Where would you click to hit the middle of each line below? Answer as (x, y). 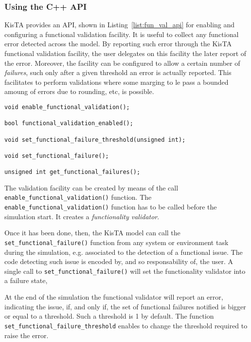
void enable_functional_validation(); (67, 107)
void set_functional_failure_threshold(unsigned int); (95, 140)
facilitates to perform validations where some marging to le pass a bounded (117, 82)
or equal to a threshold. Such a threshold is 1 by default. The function (109, 316)
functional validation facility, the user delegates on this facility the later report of (125, 53)
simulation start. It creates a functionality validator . (82, 216)
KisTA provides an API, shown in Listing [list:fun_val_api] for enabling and (120, 25)
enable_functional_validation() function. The (78, 197)
